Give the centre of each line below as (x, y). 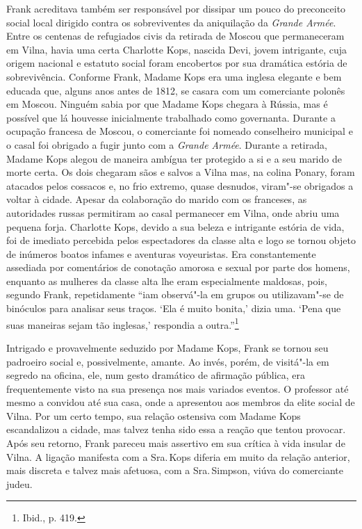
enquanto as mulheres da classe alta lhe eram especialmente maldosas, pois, (167, 280)
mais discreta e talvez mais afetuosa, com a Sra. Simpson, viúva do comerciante (175, 470)
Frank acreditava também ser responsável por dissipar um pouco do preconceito (176, 8)
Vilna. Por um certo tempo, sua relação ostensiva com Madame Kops (154, 415)
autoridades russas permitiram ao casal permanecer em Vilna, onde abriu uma (173, 212)
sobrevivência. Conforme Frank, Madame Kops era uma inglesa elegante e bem (174, 76)
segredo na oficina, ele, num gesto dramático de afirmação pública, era (156, 375)
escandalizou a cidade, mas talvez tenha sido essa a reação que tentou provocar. (176, 429)
